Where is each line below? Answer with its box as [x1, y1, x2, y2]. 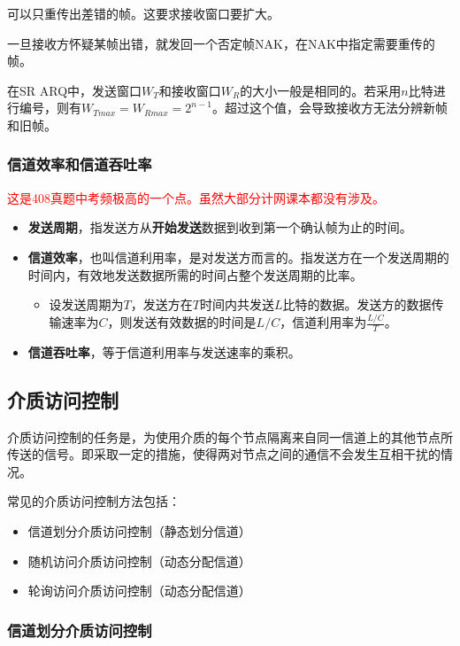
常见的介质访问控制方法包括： [7, 492, 180, 510]
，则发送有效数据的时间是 [107, 313, 257, 331]
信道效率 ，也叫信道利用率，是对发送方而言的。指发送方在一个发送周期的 [27, 247, 449, 266]
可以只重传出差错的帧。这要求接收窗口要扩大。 [7, 4, 280, 22]
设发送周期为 [49, 295, 124, 314]
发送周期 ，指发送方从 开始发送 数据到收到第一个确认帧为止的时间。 [27, 218, 412, 237]
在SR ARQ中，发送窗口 [7, 81, 142, 99]
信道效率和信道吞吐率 [7, 153, 152, 175]
